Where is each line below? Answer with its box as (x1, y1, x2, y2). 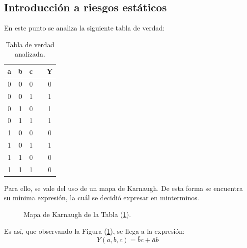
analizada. (15, 49, 45, 59)
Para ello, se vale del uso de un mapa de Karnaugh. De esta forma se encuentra (4, 183, 243, 193)
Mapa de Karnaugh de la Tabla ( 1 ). (24, 209, 131, 219)
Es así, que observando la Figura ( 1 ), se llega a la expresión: (4, 225, 185, 236)
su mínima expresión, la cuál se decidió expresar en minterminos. (4, 192, 199, 203)
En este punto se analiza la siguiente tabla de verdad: (4, 23, 165, 33)
